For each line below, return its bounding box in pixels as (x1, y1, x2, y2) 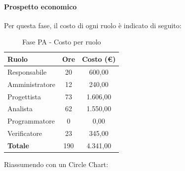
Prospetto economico (4, 1, 77, 11)
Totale (7, 140, 29, 150)
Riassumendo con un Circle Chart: (4, 159, 109, 169)
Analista (7, 103, 33, 114)
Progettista (7, 91, 41, 101)
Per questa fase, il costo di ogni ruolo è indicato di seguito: (4, 20, 182, 30)
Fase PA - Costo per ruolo (22, 37, 101, 47)
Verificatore (7, 128, 42, 138)
